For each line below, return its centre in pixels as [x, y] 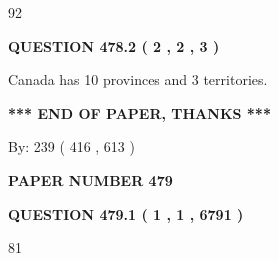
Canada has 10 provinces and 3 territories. [138, 79]
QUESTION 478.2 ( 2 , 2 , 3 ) [114, 45]
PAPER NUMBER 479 [90, 179]
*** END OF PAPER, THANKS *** [139, 112]
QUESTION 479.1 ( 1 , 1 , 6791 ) [126, 213]
